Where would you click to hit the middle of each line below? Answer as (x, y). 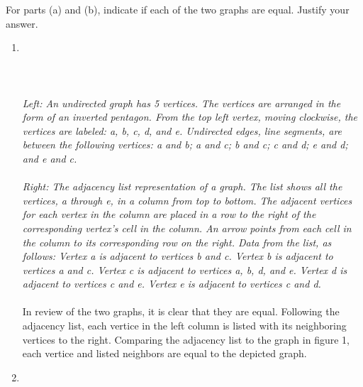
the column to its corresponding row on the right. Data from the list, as (177, 242)
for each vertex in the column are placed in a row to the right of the (169, 214)
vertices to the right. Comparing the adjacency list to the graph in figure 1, (186, 339)
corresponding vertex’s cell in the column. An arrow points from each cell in (187, 228)
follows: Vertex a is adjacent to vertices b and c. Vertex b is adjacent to (178, 256)
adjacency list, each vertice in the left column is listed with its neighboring (184, 326)
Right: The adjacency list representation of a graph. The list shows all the (182, 186)
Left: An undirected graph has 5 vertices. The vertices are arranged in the (181, 103)
